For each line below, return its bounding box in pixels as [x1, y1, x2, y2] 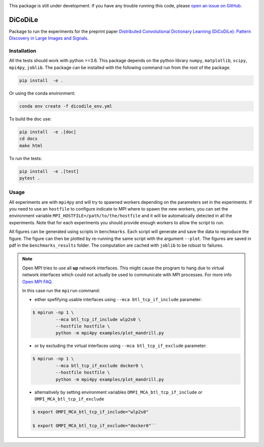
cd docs [19, 136, 38, 141]
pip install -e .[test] [19, 168, 79, 174]
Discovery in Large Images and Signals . [9, 35, 89, 41]
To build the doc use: [9, 116, 52, 122]
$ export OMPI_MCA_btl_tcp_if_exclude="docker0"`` [32, 423, 156, 428]
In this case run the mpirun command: [22, 287, 100, 293]
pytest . [19, 175, 41, 181]
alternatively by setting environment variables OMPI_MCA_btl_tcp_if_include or [34, 389, 203, 395]
